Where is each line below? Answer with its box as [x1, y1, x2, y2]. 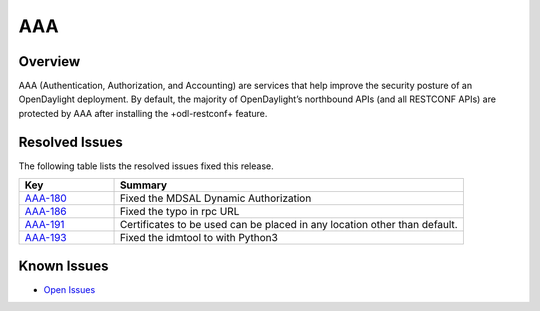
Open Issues [43, 283, 96, 295]
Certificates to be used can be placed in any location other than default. [119, 218, 459, 232]
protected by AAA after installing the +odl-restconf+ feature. [18, 107, 268, 119]
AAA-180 [24, 191, 67, 205]
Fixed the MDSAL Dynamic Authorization [119, 191, 312, 205]
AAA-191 [24, 218, 65, 232]
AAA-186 [24, 205, 67, 219]
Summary [119, 178, 168, 192]
